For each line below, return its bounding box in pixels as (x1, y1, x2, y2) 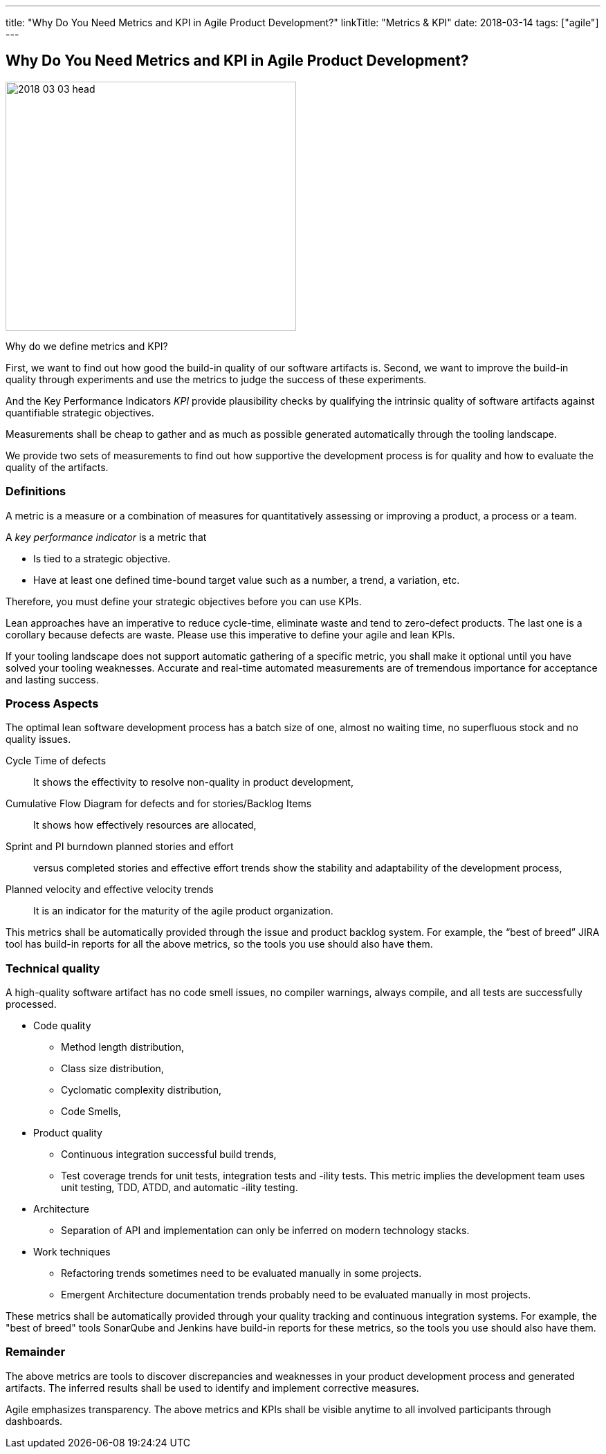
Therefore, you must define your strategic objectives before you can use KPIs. (6, 595, 362, 607)
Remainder (6, 1345, 66, 1359)
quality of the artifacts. (6, 461, 109, 473)
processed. (6, 998, 57, 1011)
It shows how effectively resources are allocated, (33, 819, 257, 831)
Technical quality (6, 961, 100, 975)
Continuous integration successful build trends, (61, 1148, 277, 1161)
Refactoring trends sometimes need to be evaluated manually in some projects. (61, 1267, 422, 1280)
